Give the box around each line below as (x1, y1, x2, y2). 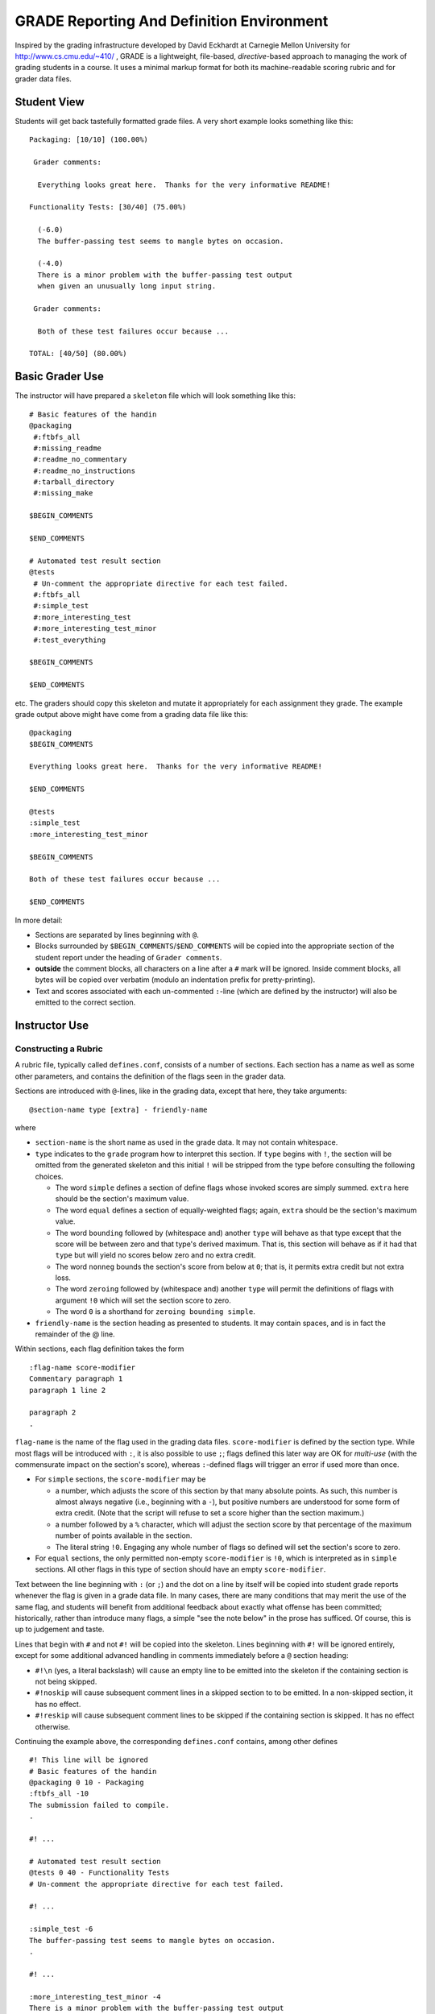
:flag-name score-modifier (29, 1362, 136, 1372)
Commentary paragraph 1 (29, 1374, 123, 1383)
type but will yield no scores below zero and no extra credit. (55, 1250, 256, 1260)
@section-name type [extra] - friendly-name (29, 1104, 209, 1114)
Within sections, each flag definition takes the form (14, 1344, 184, 1353)
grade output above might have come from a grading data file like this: (14, 709, 249, 719)
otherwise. (35, 1722, 71, 1731)
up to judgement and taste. (14, 1624, 105, 1635)
